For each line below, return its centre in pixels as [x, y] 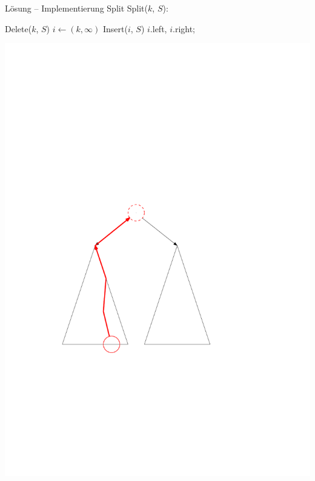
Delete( [18, 28]
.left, [158, 28]
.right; [184, 28]
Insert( [115, 28]
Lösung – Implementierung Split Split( [77, 8]
